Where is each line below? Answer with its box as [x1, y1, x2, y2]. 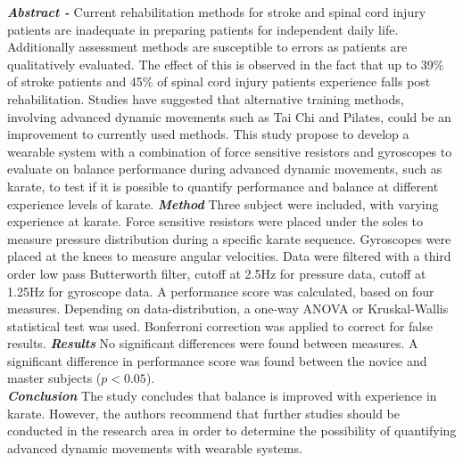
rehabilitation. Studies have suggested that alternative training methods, [7, 89, 404, 108]
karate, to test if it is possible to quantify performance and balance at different [7, 176, 439, 195]
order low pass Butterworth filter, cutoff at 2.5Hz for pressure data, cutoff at [7, 264, 426, 282]
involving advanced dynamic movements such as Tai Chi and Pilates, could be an [7, 107, 451, 126]
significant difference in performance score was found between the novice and [7, 351, 427, 370]
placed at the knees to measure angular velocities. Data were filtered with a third [7, 247, 451, 265]
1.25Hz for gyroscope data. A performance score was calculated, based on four [7, 281, 434, 300]
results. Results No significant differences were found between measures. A [7, 334, 418, 353]
